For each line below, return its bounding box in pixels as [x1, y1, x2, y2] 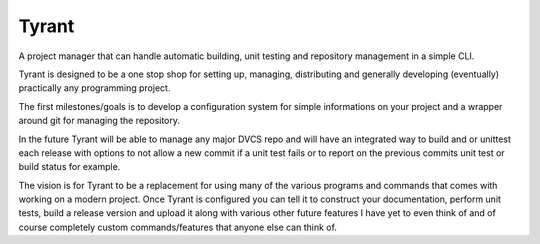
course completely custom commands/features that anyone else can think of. [18, 221, 337, 233]
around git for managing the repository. [18, 115, 180, 127]
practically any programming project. [18, 82, 171, 94]
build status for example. [18, 161, 121, 173]
